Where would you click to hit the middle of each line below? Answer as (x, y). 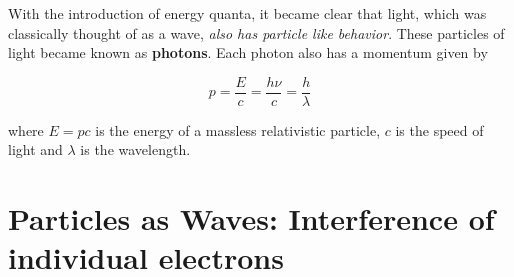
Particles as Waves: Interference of (251, 218)
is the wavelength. (135, 149)
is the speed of (439, 129)
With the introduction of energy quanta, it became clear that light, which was (247, 13)
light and (35, 149)
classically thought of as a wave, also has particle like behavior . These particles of (256, 32)
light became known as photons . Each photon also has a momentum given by (248, 52)
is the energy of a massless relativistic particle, (238, 129)
